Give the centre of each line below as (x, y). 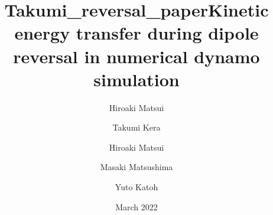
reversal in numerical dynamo (136, 56)
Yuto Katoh (136, 187)
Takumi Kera (136, 127)
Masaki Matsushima (136, 167)
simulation (136, 79)
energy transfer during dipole (136, 33)
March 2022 (136, 206)
